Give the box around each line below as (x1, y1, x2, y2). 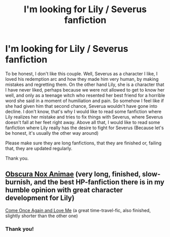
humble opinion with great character (5, 186, 123, 194)
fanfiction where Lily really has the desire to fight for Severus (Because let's (5, 125, 164, 131)
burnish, (5, 178, 32, 187)
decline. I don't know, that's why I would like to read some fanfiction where (5, 108, 161, 114)
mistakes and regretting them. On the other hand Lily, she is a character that (5, 81, 164, 87)
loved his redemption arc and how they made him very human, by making (5, 76, 159, 82)
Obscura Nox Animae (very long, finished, (5, 170, 141, 179)
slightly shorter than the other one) (5, 213, 78, 219)
